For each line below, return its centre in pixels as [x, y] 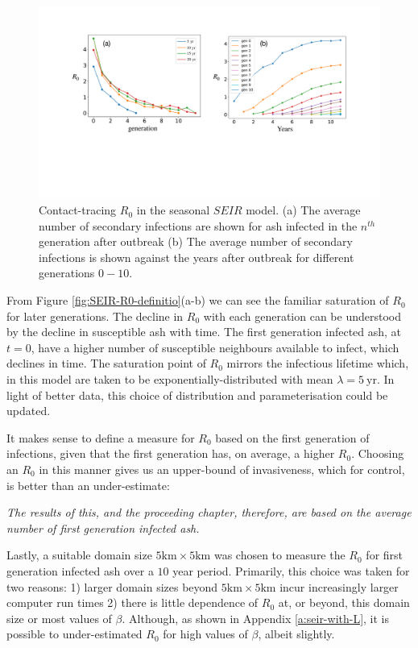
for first [385, 555]
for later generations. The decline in [95, 316]
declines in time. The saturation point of [106, 363]
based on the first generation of [292, 437]
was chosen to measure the [279, 555]
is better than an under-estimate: [88, 485]
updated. [29, 411]
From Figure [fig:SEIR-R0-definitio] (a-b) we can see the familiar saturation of [198, 300]
